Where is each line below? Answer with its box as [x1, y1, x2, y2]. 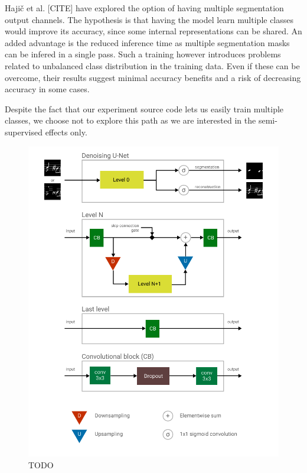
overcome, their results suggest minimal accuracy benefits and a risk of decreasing [5, 71, 301, 83]
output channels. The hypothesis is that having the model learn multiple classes [5, 13, 294, 25]
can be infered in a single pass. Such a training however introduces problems [5, 48, 281, 60]
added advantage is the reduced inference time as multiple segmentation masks [5, 36, 290, 48]
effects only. [45, 125, 87, 138]
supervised [5, 125, 43, 138]
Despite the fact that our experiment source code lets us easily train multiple [5, 102, 284, 115]
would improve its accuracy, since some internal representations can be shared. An [5, 25, 302, 37]
